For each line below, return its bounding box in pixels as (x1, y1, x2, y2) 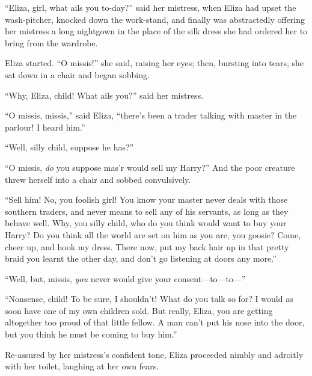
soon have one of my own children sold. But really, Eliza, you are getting (5, 304, 273, 316)
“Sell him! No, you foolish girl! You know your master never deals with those (5, 193, 288, 206)
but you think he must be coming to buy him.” (5, 328, 177, 341)
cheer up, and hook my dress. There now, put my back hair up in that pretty (5, 240, 289, 253)
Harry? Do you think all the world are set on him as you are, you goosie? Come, (5, 228, 301, 241)
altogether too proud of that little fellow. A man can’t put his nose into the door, (5, 316, 305, 328)
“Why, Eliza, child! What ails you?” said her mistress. (5, 88, 204, 101)
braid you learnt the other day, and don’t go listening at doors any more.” (5, 252, 277, 265)
